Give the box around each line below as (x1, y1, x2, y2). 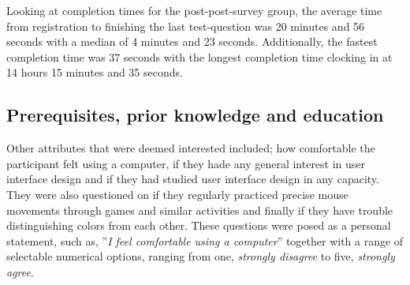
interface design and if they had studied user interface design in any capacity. (6, 171, 379, 187)
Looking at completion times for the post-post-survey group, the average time (6, 2, 382, 18)
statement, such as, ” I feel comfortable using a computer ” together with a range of (6, 232, 404, 249)
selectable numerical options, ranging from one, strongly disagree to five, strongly (6, 248, 395, 264)
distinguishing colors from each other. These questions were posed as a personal (6, 217, 391, 234)
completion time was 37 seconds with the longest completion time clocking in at (6, 48, 393, 65)
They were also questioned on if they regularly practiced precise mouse (6, 186, 348, 202)
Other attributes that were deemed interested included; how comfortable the (6, 140, 375, 156)
